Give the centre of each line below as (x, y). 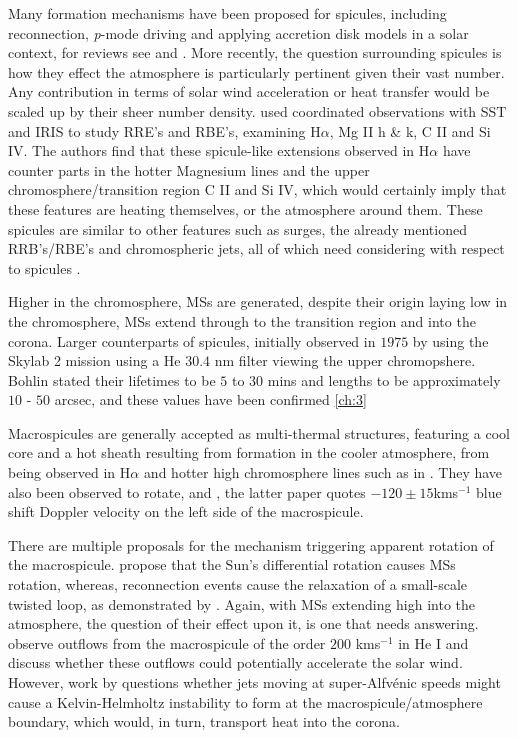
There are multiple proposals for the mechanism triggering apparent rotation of (251, 544)
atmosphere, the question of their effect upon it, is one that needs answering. (243, 623)
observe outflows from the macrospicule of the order (167, 642)
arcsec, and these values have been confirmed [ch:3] (210, 399)
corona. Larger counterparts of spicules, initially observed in (192, 340)
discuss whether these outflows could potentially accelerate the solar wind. (235, 662)
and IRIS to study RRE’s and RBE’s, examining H (164, 130)
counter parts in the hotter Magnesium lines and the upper (189, 169)
